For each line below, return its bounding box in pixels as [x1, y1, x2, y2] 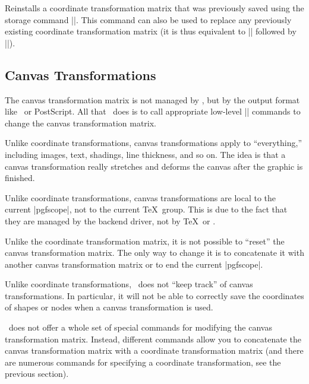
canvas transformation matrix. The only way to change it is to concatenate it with [5, 246, 304, 259]
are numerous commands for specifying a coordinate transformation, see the [5, 356, 281, 368]
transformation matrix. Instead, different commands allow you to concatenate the [5, 332, 301, 345]
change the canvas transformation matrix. [5, 116, 156, 129]
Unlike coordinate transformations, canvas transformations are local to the [5, 191, 276, 204]
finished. [5, 172, 35, 184]
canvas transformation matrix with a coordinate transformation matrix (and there [5, 344, 304, 357]
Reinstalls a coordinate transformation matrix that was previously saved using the [5, 2, 304, 14]
